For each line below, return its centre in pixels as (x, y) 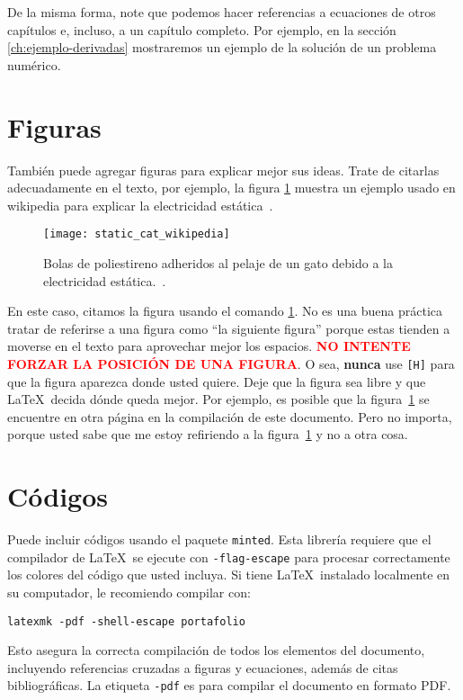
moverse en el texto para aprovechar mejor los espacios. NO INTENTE (209, 346)
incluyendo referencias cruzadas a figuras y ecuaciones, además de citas (203, 667)
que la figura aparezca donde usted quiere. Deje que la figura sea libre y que (217, 381)
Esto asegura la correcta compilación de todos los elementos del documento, (216, 650)
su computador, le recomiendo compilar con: (129, 592)
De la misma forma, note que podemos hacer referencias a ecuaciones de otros (222, 12)
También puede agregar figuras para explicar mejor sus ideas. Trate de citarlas (223, 170)
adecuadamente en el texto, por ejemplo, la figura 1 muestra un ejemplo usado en (231, 188)
